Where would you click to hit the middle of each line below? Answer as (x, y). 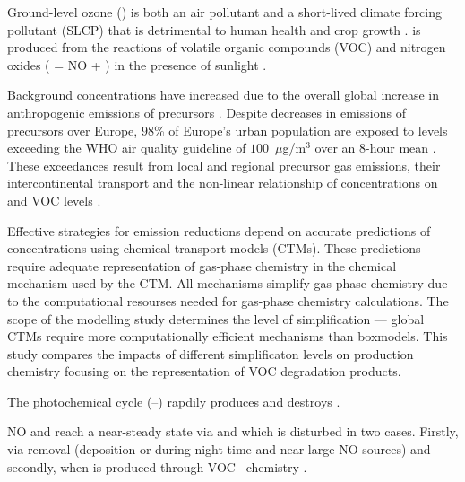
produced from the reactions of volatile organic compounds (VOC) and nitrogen (227, 47)
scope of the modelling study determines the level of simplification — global (216, 318)
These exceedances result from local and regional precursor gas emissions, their (224, 165)
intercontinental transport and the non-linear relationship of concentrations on (223, 183)
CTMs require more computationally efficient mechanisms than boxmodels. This (228, 336)
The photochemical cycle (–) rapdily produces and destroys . (174, 401)
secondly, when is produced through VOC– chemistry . (157, 466)
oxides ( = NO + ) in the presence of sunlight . (137, 64)
